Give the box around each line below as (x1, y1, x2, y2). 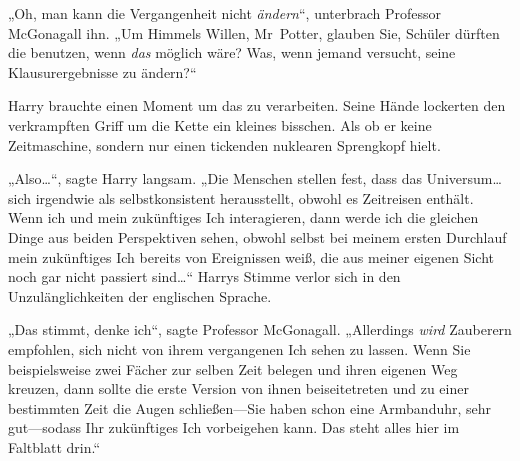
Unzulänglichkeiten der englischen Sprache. (8, 285, 272, 306)
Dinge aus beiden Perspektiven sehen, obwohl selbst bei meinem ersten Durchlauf (8, 226, 507, 247)
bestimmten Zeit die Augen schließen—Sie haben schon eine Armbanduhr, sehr (8, 397, 492, 418)
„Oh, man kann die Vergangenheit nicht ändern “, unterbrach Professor (8, 3, 442, 23)
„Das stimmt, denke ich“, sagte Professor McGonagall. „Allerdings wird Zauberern (8, 319, 512, 340)
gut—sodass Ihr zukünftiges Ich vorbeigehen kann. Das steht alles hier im (8, 417, 460, 438)
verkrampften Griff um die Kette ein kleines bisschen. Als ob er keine (8, 114, 432, 135)
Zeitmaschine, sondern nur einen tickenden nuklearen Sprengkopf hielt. (8, 134, 441, 155)
